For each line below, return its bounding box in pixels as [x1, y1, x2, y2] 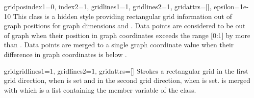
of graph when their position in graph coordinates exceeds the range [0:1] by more [4, 30, 251, 40]
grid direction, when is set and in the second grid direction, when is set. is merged [4, 75, 251, 85]
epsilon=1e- [213, 1, 249, 11]
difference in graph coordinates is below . [4, 49, 127, 59]
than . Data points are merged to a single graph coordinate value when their [4, 39, 234, 50]
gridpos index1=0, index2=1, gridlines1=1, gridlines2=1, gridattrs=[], [4, 1, 212, 11]
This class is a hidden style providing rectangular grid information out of [13, 11, 232, 21]
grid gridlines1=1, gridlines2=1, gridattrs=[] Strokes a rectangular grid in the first [4, 65, 249, 76]
